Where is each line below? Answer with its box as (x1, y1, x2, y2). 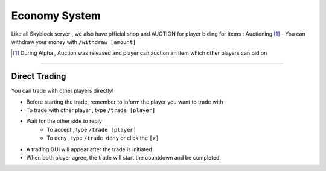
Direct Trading (11, 71, 66, 81)
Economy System (11, 9, 101, 22)
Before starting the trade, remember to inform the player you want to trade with (26, 98, 223, 105)
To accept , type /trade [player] (46, 126, 137, 133)
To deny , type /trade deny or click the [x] (46, 134, 159, 141)
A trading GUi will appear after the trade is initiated (26, 145, 152, 153)
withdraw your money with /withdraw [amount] (11, 38, 136, 45)
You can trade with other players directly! (11, 87, 114, 95)
